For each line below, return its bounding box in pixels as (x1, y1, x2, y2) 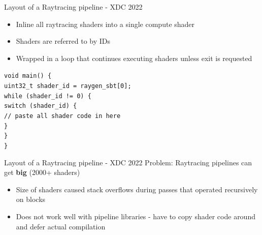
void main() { (4, 72, 52, 80)
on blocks (16, 194, 46, 204)
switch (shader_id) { (4, 102, 77, 110)
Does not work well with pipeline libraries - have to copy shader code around (16, 211, 255, 221)
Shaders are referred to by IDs (16, 36, 111, 46)
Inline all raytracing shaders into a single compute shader (16, 18, 195, 29)
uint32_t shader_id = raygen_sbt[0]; (4, 82, 132, 90)
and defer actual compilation (16, 221, 106, 231)
